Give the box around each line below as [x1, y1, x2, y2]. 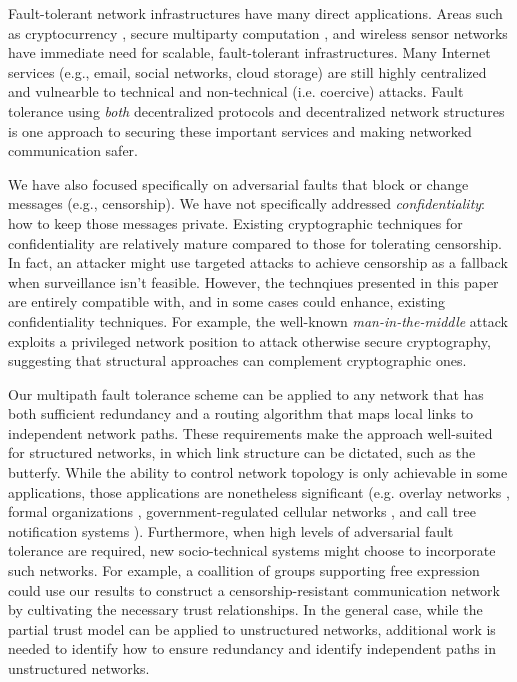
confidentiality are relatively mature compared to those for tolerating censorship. [8, 232, 503, 253]
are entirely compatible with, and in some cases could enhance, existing [8, 291, 446, 312]
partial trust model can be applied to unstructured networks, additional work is [8, 618, 496, 639]
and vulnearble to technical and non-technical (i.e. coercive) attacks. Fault [8, 81, 464, 102]
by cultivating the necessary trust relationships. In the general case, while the [8, 599, 483, 620]
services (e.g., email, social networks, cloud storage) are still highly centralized [8, 61, 487, 82]
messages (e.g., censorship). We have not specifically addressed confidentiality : [8, 193, 486, 214]
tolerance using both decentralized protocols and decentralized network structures [8, 100, 505, 121]
